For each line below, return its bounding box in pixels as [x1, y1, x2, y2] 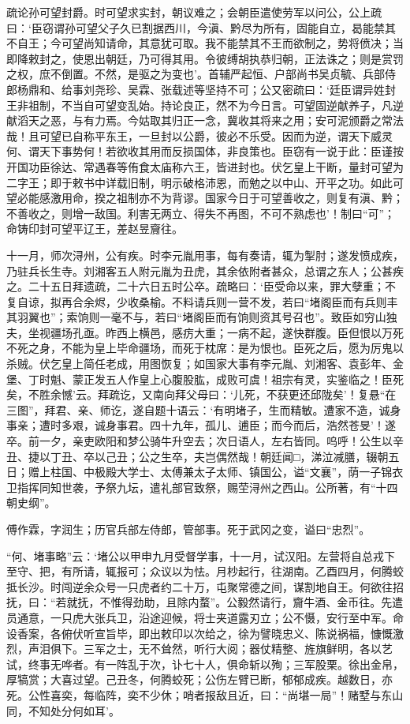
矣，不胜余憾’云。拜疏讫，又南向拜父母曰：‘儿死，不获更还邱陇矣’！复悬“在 [6, 386, 397, 403]
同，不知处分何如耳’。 [6, 702, 120, 718]
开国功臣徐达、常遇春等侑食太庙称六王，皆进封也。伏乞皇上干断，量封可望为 [6, 158, 404, 174]
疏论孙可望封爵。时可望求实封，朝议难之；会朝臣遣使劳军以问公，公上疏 [6, 4, 382, 20]
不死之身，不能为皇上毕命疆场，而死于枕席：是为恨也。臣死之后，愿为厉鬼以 [6, 339, 404, 356]
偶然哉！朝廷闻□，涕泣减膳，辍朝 [215, 448, 389, 464]
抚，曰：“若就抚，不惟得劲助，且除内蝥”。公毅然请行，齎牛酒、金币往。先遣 [6, 594, 404, 610]
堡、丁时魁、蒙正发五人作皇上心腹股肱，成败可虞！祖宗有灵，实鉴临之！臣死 [6, 370, 404, 387]
